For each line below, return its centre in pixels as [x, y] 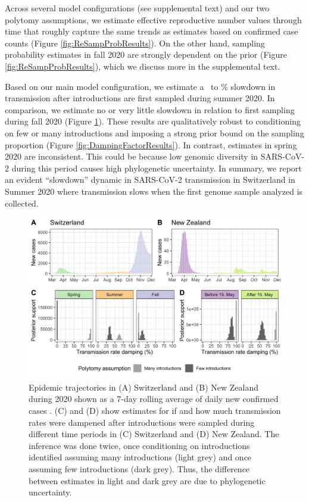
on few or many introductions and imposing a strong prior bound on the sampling [154, 132]
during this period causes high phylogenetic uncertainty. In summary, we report [157, 168]
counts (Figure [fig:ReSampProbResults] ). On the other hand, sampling [135, 43]
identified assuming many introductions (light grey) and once [140, 457]
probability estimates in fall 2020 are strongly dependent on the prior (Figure [146, 54]
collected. [22, 203]
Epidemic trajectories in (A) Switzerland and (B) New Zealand [143, 387]
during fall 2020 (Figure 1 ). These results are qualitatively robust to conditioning [153, 121]
